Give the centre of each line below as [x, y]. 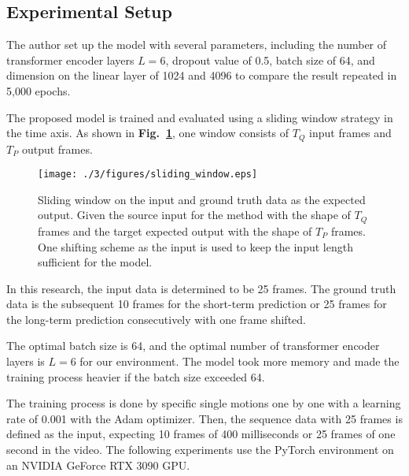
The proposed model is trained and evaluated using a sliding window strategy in [200, 117]
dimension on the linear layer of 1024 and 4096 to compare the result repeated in [202, 75]
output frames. [57, 149]
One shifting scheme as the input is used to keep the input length [195, 246]
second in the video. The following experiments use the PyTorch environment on [200, 450]
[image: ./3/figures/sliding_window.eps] [148, 175]
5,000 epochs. [39, 90]
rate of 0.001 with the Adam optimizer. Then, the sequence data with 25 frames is [204, 418]
